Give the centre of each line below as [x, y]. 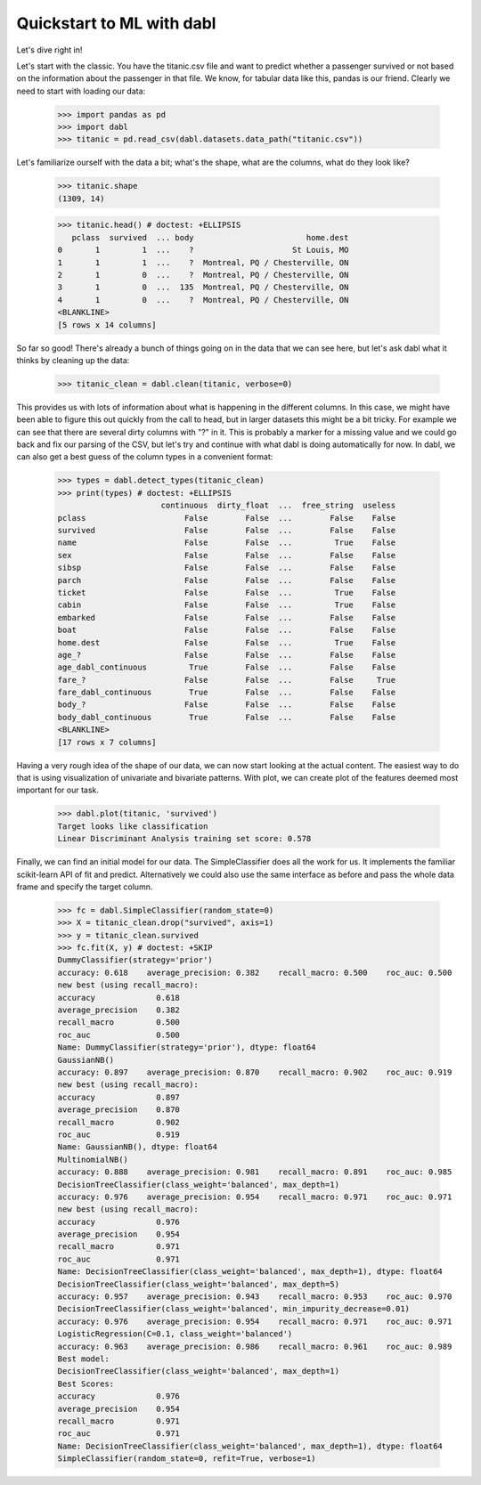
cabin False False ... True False [227, 605]
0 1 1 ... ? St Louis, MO [203, 250]
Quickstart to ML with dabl [116, 23]
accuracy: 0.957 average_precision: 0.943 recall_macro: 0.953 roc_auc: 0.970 [255, 1297]
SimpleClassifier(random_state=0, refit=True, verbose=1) [187, 1459]
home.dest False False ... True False [227, 642]
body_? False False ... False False [227, 705]
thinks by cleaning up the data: [73, 360]
